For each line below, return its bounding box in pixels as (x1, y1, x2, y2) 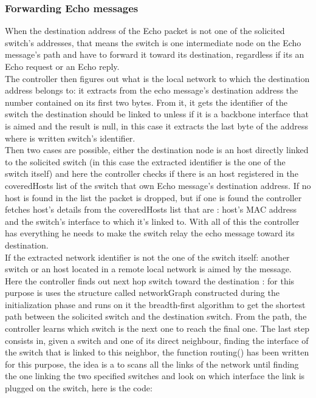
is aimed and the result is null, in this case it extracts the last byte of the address (5, 119, 308, 132)
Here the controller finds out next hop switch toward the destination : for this (5, 274, 295, 287)
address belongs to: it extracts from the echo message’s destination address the (5, 84, 298, 97)
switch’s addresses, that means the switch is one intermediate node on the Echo (5, 36, 301, 49)
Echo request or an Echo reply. (5, 60, 120, 72)
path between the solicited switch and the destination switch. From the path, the (5, 310, 307, 323)
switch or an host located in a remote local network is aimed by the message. (5, 262, 292, 275)
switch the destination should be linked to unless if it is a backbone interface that (5, 108, 309, 120)
